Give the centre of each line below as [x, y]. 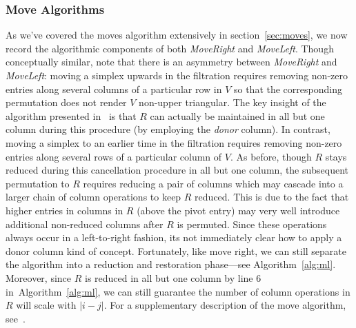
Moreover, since [39, 277]
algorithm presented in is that [71, 115]
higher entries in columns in [65, 210]
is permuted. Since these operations [252, 224]
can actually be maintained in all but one [237, 115]
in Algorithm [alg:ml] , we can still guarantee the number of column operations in [178, 291]
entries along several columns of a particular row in [114, 89]
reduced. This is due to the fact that [272, 197]
